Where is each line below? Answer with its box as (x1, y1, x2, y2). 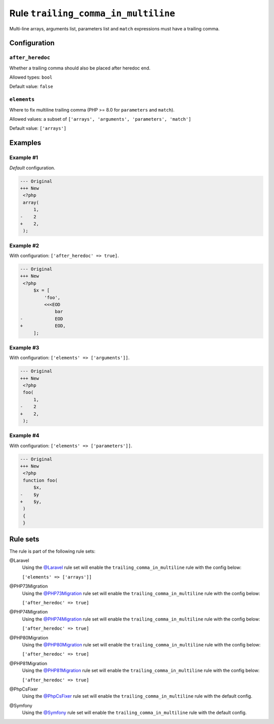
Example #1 (9, 154, 38, 161)
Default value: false (9, 84, 53, 90)
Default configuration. (9, 165, 55, 171)
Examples (9, 138, 42, 147)
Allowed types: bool (9, 74, 53, 81)
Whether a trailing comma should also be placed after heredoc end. (9, 65, 151, 71)
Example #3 (9, 344, 40, 351)
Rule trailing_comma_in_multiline (9, 8, 175, 19)
